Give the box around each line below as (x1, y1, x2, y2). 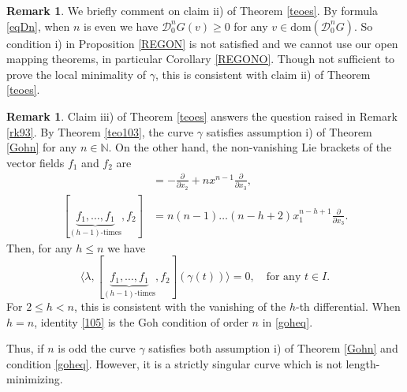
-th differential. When (296, 298, 401, 315)
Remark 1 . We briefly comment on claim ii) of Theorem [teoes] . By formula (6, 2, 378, 18)
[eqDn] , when (6, 17, 70, 34)
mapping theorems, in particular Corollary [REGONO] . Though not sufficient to (6, 50, 395, 67)
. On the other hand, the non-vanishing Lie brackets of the (108, 139, 392, 155)
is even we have (84, 17, 159, 34)
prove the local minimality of (6, 65, 146, 82)
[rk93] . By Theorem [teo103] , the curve (6, 123, 194, 140)
